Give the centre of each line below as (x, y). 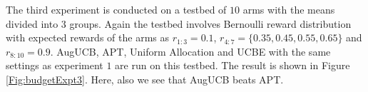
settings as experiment (55, 65)
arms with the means (289, 9)
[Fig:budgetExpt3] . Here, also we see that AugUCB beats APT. (145, 79)
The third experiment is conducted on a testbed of (116, 9)
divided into (32, 23)
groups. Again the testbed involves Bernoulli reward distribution (210, 23)
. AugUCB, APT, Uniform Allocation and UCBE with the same (190, 51)
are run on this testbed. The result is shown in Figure (232, 65)
